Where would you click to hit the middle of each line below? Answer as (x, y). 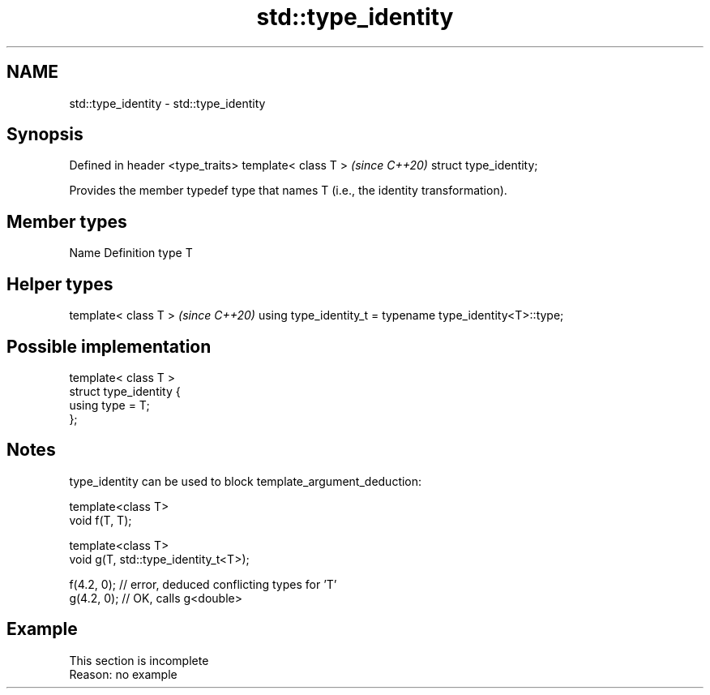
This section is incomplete (139, 660)
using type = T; (109, 405)
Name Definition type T (131, 253)
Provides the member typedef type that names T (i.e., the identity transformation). (288, 191)
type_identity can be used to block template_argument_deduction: (246, 481)
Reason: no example (123, 674)
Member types (67, 221)
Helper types (60, 284)
